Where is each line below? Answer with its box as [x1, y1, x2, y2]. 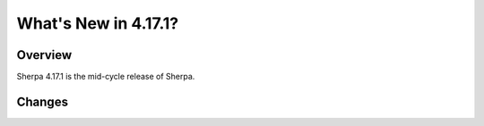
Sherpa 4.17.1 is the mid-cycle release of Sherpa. [16, 71, 195, 82]
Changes [16, 94, 69, 109]
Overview [16, 47, 73, 63]
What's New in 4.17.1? [16, 13, 179, 33]
